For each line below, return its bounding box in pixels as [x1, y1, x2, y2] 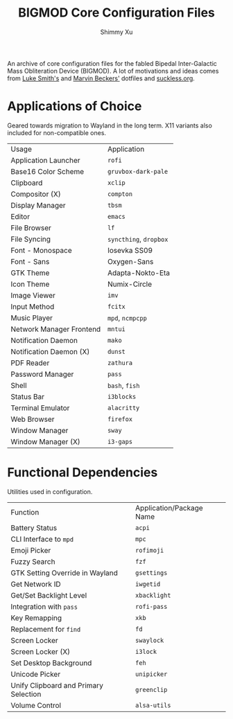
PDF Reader [10, 358, 50, 368]
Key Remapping [10, 613, 62, 623]
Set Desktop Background [10, 658, 92, 668]
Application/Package [135, 503, 203, 513]
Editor [10, 211, 30, 221]
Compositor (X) [10, 189, 61, 199]
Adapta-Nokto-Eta [107, 268, 171, 278]
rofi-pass [135, 603, 168, 610]
